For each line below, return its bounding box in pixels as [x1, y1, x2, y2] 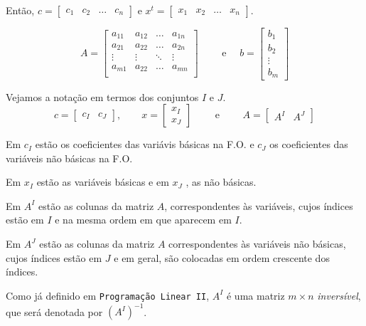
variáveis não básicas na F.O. [6, 150, 133, 165]
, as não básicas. [185, 174, 257, 189]
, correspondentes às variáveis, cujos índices [164, 198, 353, 213]
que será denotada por [6, 304, 103, 318]
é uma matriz [226, 288, 285, 303]
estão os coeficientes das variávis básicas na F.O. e [35, 137, 254, 152]
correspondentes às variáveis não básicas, [168, 236, 346, 251]
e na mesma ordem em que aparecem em [55, 212, 232, 227]
